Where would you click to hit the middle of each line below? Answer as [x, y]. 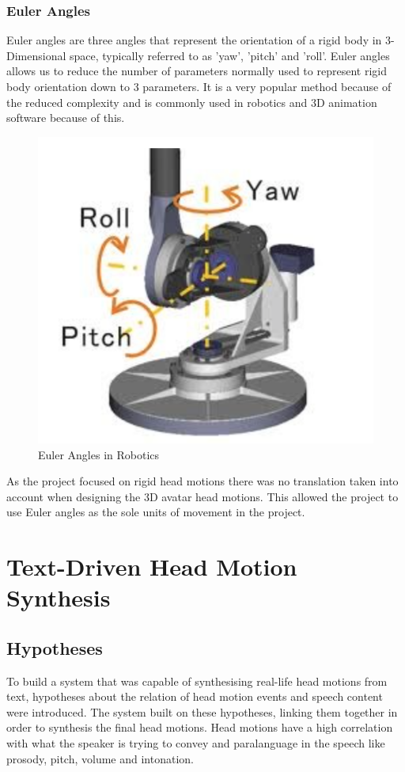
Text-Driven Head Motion [152, 567]
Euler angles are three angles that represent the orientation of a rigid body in [194, 40]
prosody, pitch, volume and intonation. [100, 758]
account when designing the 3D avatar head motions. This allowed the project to [202, 496]
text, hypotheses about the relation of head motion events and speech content [195, 696]
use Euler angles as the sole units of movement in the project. [156, 512]
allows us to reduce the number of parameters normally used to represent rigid [197, 71]
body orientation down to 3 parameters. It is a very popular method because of [199, 86]
